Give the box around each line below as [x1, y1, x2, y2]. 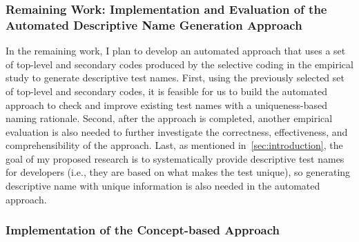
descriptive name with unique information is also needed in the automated [6, 179, 320, 193]
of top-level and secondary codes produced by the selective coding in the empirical [6, 57, 353, 71]
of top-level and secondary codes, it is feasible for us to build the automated [6, 83, 327, 98]
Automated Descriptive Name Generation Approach [6, 16, 302, 33]
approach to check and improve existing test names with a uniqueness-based [6, 97, 328, 112]
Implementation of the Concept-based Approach [6, 221, 280, 239]
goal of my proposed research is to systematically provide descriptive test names [6, 151, 345, 165]
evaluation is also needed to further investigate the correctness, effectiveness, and [6, 124, 348, 139]
